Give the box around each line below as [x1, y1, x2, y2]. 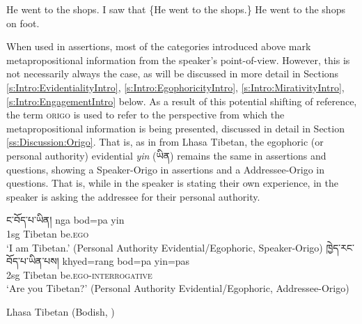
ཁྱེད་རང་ [326, 240, 355, 254]
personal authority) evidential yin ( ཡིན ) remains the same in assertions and [6, 148, 326, 162]
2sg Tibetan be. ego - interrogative [6, 267, 152, 281]
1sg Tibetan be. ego [6, 226, 89, 240]
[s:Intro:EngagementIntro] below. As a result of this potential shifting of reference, [6, 93, 357, 108]
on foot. [6, 15, 40, 30]
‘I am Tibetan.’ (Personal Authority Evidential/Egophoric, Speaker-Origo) [6, 240, 323, 254]
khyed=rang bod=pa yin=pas [62, 254, 190, 268]
